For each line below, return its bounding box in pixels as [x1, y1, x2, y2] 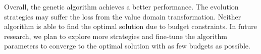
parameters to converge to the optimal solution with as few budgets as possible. [4, 40, 250, 51]
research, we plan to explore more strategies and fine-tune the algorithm [4, 30, 227, 41]
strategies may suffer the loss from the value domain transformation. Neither [4, 11, 241, 21]
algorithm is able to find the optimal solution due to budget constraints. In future [4, 21, 257, 31]
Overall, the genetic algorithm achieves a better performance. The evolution [4, 1, 239, 11]
